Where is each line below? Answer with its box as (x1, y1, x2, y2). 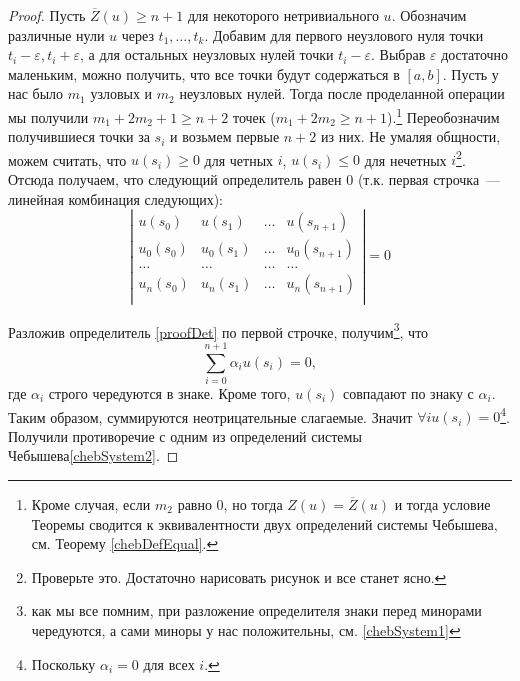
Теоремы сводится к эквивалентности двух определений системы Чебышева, (31, 513, 498, 534)
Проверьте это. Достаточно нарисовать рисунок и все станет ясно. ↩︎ (31, 566, 447, 587)
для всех (143, 653, 195, 674)
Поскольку (31, 653, 96, 674)
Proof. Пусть (8, 5, 86, 25)
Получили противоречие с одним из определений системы (8, 425, 362, 446)
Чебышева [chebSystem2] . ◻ (8, 445, 179, 466)
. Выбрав (371, 44, 426, 65)
